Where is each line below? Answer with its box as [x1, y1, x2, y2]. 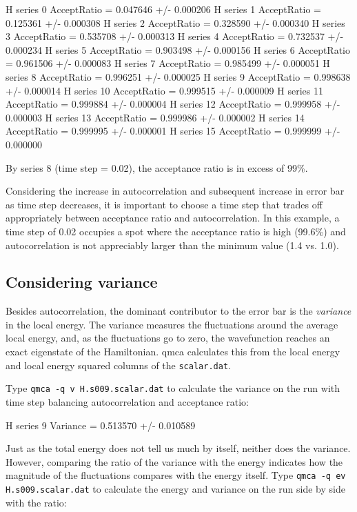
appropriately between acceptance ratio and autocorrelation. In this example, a [6, 210, 340, 225]
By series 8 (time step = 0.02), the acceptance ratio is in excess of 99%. [6, 160, 308, 175]
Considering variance [6, 271, 158, 293]
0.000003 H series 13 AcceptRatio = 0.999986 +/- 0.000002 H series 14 [6, 110, 305, 124]
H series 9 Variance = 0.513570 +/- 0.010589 [6, 417, 196, 432]
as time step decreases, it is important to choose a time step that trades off [6, 197, 323, 211]
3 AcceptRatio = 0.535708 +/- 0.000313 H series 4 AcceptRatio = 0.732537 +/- [6, 29, 344, 43]
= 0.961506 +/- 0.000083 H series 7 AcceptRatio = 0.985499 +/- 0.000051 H [6, 56, 330, 70]
